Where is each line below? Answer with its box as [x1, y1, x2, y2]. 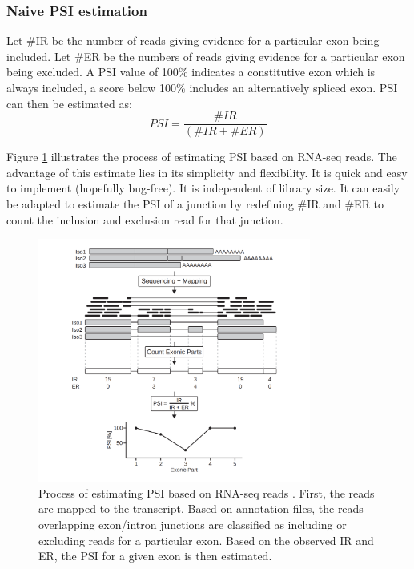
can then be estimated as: [6, 95, 132, 111]
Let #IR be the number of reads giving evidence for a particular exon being [6, 32, 380, 49]
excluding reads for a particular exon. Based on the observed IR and [38, 531, 374, 548]
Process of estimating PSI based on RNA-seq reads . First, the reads [38, 484, 375, 501]
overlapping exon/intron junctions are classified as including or [38, 516, 347, 533]
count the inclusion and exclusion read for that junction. [6, 211, 283, 228]
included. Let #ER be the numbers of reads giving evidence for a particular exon [6, 47, 405, 64]
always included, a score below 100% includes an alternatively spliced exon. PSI [6, 79, 398, 95]
